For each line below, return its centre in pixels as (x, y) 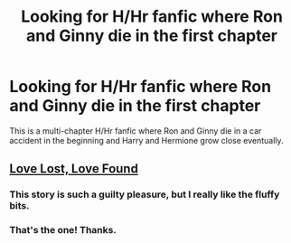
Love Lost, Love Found (74, 169)
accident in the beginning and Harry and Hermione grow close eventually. (146, 140)
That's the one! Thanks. (63, 230)
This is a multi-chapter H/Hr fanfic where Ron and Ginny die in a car (136, 131)
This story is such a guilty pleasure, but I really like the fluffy (145, 194)
